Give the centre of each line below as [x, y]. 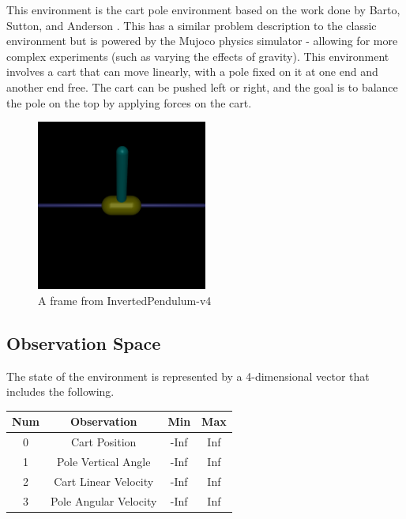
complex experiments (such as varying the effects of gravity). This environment [198, 56]
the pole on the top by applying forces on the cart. [129, 102]
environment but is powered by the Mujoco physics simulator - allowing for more [202, 41]
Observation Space [84, 342]
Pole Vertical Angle [103, 461]
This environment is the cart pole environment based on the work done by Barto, [203, 9]
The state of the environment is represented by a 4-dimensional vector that [188, 376]
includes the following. [60, 391]
